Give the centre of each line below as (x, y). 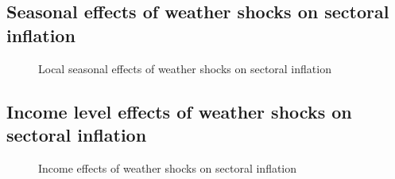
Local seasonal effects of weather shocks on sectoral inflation (185, 68)
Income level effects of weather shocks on (179, 111)
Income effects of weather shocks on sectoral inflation (168, 167)
